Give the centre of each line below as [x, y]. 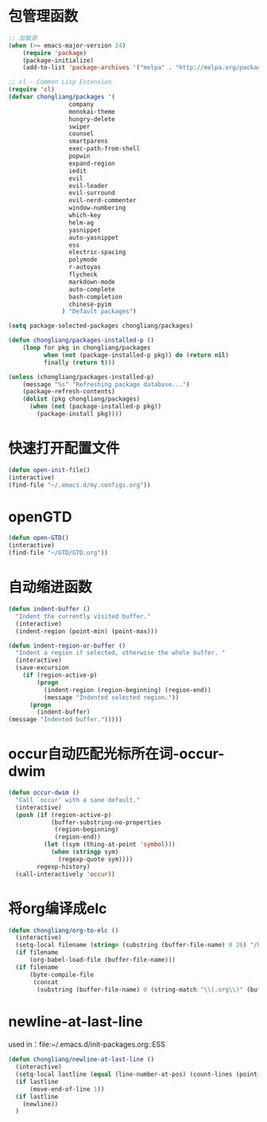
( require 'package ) [55, 53]
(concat [46, 982]
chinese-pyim [90, 304]
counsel [81, 134]
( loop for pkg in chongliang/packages [87, 348]
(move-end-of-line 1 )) [67, 1089]
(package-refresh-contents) [69, 392]
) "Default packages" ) [99, 311]
